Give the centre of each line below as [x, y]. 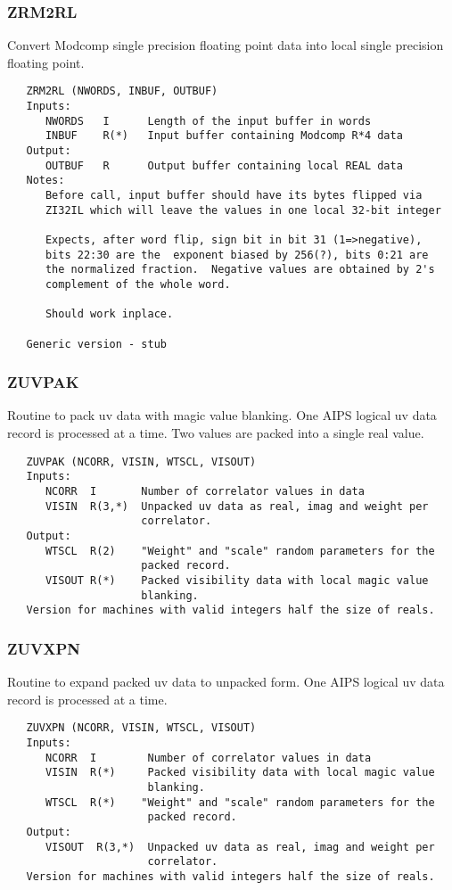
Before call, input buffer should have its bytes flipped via [234, 195]
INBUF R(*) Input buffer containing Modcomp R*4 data [224, 136]
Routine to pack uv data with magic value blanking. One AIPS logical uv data [222, 415]
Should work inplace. [109, 314]
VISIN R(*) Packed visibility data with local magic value [240, 773]
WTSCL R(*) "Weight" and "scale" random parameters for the [240, 802]
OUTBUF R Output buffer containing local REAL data [224, 165]
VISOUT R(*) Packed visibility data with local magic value [237, 580]
